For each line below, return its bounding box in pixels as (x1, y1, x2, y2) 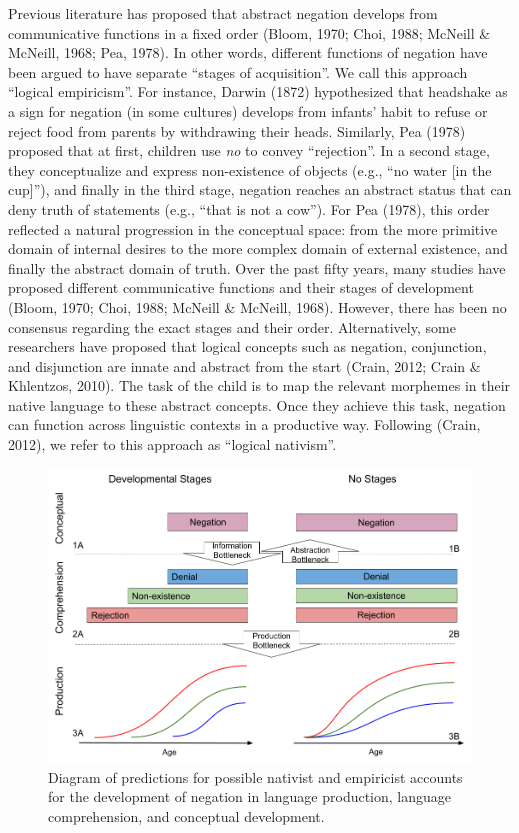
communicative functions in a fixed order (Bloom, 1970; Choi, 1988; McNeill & (8, 22, 491, 43)
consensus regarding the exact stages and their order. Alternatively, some (8, 316, 456, 337)
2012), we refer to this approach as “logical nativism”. (8, 434, 337, 455)
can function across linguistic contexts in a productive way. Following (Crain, (8, 414, 481, 435)
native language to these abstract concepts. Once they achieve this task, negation (8, 394, 506, 415)
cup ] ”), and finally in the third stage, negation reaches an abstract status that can (8, 179, 512, 200)
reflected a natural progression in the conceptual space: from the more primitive (8, 218, 498, 239)
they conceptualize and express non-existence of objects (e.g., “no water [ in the (8, 159, 492, 180)
